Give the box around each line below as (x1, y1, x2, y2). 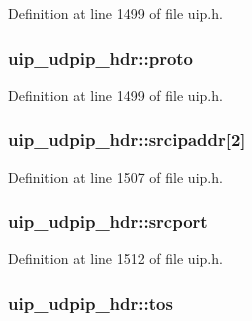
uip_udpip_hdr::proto (8, 45, 194, 70)
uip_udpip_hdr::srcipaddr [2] (8, 127, 246, 152)
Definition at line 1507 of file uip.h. (8, 166, 223, 187)
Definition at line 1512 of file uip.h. (8, 248, 223, 269)
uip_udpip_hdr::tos (8, 290, 173, 315)
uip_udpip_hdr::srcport (8, 209, 208, 234)
